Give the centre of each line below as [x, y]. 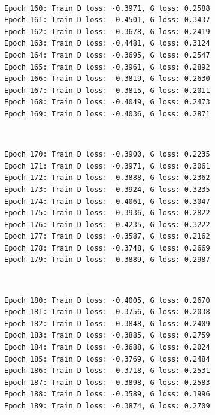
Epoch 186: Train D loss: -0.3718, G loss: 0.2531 [107, 371]
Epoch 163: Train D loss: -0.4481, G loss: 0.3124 [107, 43]
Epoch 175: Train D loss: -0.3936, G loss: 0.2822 [107, 213]
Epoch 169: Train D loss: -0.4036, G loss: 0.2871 [107, 114]
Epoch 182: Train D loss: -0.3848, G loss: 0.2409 [107, 324]
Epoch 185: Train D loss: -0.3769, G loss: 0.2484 [107, 359]
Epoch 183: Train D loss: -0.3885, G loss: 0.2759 [107, 336]
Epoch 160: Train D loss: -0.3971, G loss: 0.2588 [107, 8]
